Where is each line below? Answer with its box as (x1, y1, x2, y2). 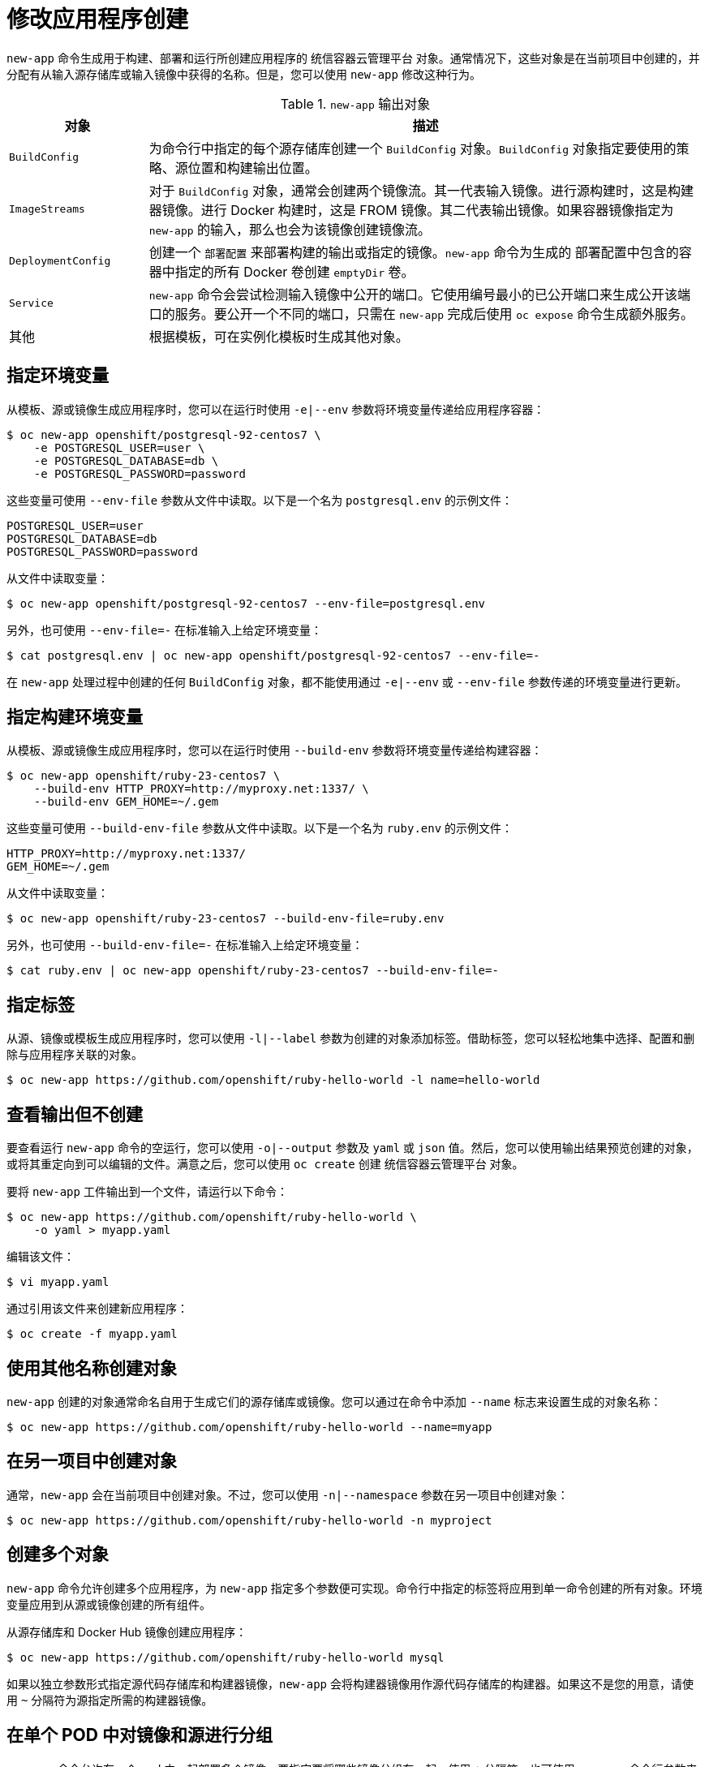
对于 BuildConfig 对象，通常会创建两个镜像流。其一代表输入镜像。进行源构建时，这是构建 (148, 182, 694, 199)
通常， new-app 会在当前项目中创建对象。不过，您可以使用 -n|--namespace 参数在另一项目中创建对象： (6, 1487, 569, 1502)
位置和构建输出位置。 (187, 159, 318, 176)
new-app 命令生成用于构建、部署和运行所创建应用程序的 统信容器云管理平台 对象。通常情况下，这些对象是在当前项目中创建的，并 (6, 50, 700, 65)
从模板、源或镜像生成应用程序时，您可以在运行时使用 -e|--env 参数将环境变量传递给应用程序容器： (6, 402, 545, 416)
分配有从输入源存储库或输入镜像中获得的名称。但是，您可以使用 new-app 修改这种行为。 (6, 67, 481, 81)
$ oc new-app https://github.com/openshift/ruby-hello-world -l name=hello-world (6, 1073, 540, 1087)
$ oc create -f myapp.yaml (6, 1327, 178, 1341)
